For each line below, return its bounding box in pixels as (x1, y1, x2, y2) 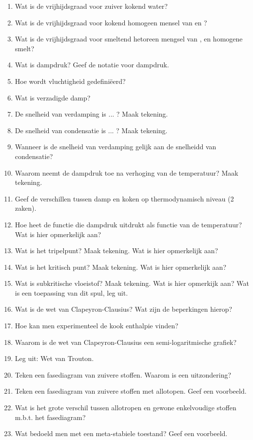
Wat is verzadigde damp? (15, 92, 91, 102)
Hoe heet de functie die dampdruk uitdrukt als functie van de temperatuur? (15, 219, 242, 229)
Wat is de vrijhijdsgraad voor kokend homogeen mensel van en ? (15, 17, 207, 27)
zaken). (15, 203, 37, 213)
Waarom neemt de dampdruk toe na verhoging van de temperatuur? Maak (15, 167, 238, 178)
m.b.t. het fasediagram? (15, 412, 86, 422)
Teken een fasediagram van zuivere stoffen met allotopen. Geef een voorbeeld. (15, 386, 247, 396)
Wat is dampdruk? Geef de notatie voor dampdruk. (15, 60, 169, 70)
